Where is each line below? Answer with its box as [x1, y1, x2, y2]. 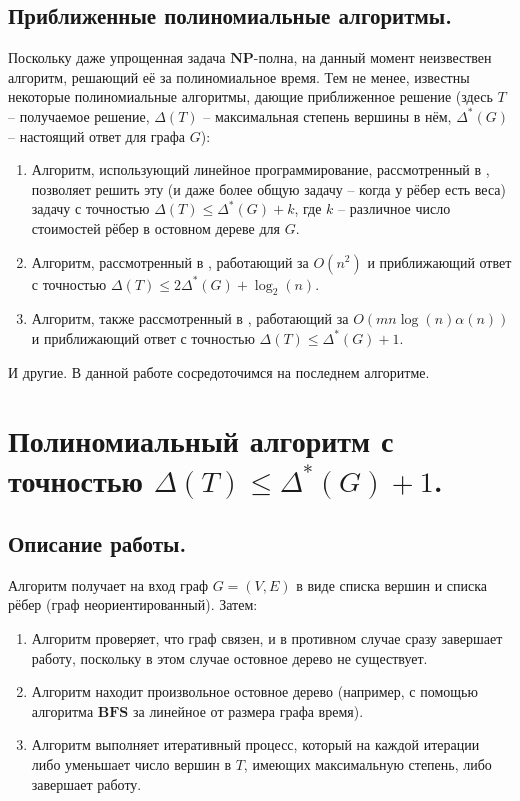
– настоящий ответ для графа [8, 125, 186, 146]
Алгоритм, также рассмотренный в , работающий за [31, 308, 349, 329]
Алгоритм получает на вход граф [8, 574, 209, 595]
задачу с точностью [31, 198, 150, 219]
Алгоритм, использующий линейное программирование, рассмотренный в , [31, 159, 490, 180]
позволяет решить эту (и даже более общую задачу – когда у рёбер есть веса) [31, 178, 506, 199]
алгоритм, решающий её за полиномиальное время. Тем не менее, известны [8, 66, 470, 87]
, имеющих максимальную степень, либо [243, 754, 492, 775]
